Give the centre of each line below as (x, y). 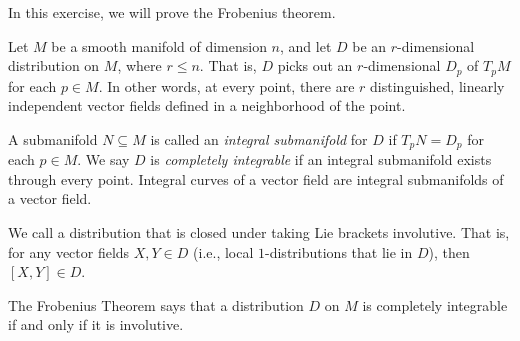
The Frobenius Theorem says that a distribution (156, 304)
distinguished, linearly (437, 85)
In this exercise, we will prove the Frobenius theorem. (172, 12)
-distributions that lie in (339, 251)
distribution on (54, 65)
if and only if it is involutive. (96, 324)
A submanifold (53, 138)
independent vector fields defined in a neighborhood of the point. (207, 105)
